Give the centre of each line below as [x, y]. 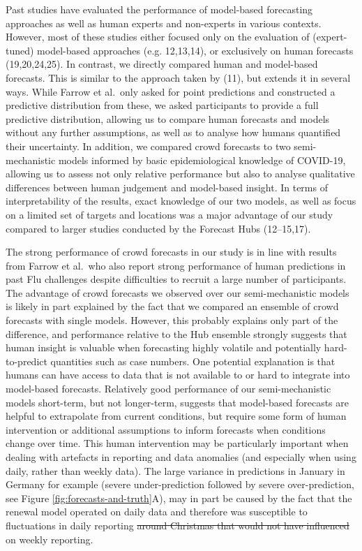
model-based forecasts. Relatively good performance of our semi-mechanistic [168, 389]
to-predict [27, 361]
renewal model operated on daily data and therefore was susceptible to [157, 512]
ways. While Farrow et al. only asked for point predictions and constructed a [171, 91]
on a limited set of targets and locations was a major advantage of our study [169, 214]
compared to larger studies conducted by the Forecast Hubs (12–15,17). [158, 228]
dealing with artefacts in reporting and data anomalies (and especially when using [181, 457]
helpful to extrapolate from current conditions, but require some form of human [176, 416]
